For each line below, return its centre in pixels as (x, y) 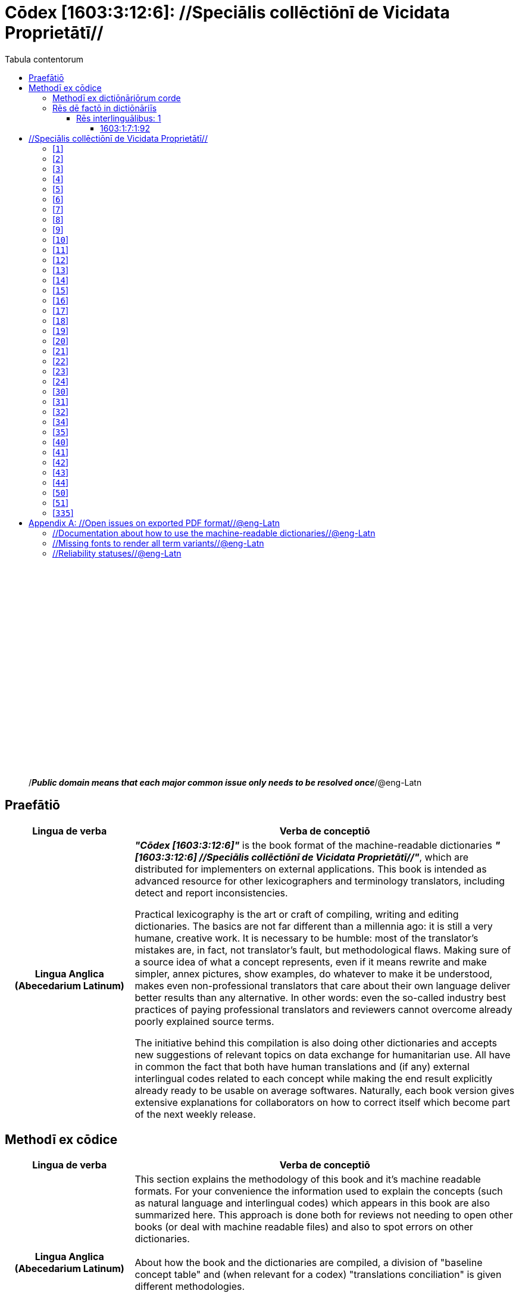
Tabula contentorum (44, 59)
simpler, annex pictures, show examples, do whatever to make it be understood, (314, 973)
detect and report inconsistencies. (211, 893)
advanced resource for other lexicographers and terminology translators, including (320, 881)
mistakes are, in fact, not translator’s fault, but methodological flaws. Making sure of (323, 950)
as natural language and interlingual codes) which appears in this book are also (312, 1203)
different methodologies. (190, 1287)
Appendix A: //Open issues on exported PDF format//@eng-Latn (154, 523)
